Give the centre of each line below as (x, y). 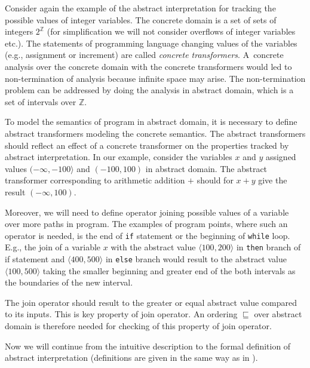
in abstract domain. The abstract (206, 168)
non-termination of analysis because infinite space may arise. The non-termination (155, 78)
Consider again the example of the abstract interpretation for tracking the (140, 8)
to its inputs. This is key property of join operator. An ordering (121, 314)
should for (215, 180)
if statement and (35, 259)
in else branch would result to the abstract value (196, 259)
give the (273, 180)
